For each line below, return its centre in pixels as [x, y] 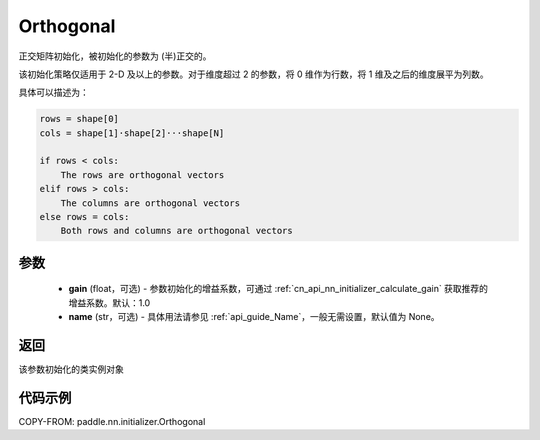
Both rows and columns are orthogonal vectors [177, 231]
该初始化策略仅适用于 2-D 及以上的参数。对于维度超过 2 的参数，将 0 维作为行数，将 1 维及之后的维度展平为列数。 [253, 74]
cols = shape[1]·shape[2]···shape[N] [132, 133]
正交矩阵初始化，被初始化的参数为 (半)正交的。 [115, 56]
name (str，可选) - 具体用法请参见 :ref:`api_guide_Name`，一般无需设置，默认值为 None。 [254, 317]
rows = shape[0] [79, 119]
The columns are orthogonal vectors [150, 203]
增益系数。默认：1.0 [109, 302]
